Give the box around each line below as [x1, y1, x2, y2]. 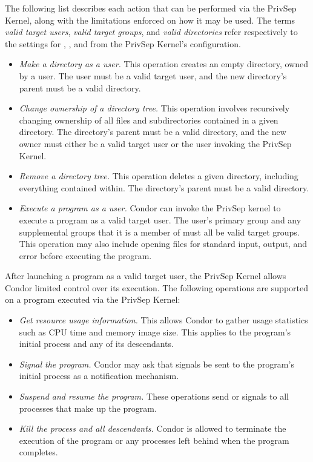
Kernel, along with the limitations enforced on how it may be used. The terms [5, 13, 295, 26]
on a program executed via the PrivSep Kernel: [5, 293, 180, 306]
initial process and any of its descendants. [19, 337, 174, 350]
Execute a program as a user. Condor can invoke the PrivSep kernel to [19, 202, 281, 214]
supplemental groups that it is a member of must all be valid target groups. [19, 225, 300, 238]
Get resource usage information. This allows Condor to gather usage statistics [19, 314, 308, 326]
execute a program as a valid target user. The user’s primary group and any [19, 213, 301, 226]
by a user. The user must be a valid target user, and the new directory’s [19, 69, 287, 82]
